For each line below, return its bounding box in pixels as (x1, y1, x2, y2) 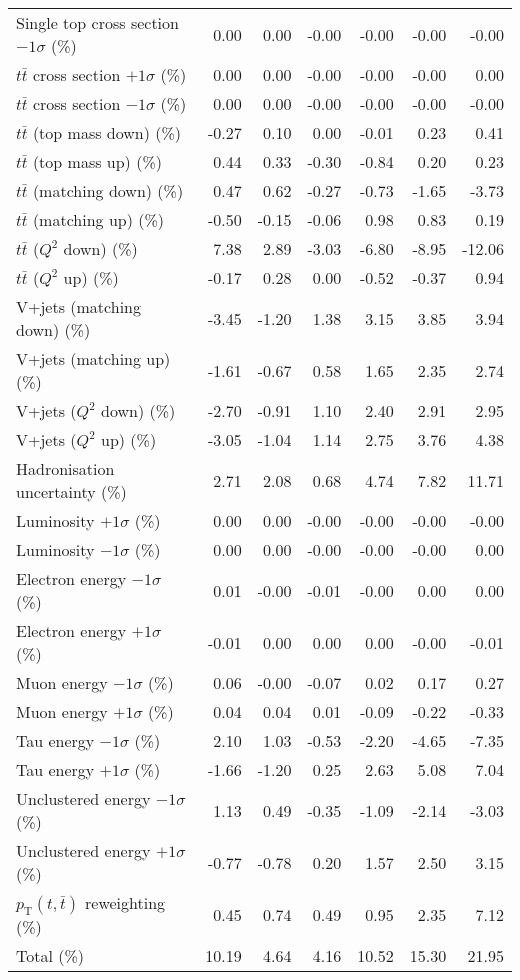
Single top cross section (16, 11, 179, 34)
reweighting (85, 891, 166, 914)
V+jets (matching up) (16, 347, 171, 370)
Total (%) (16, 944, 85, 968)
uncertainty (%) (16, 480, 127, 503)
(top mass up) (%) (32, 150, 162, 173)
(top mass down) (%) (32, 121, 182, 144)
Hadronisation (16, 457, 115, 480)
